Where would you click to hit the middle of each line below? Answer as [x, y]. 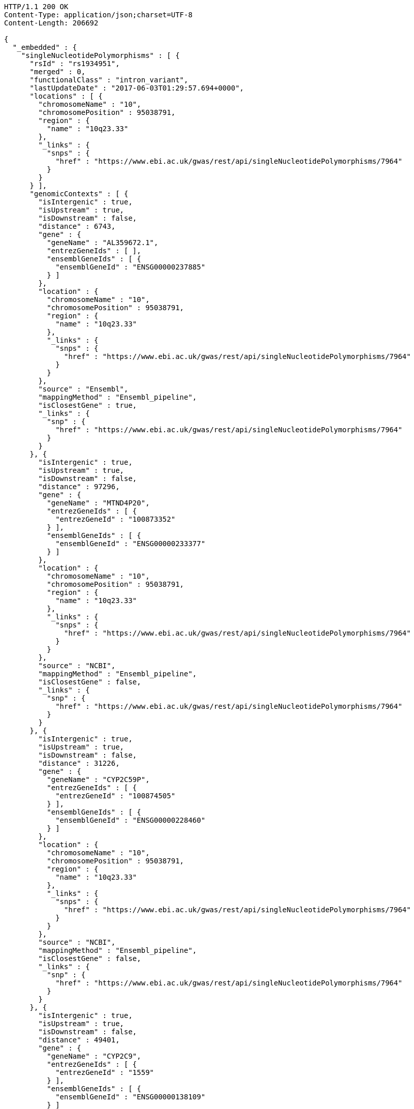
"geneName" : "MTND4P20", [98, 503]
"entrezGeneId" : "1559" [105, 1072]
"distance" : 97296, [79, 487]
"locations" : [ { [66, 96]
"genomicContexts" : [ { [79, 194]
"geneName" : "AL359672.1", [103, 243]
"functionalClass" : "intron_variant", [109, 80]
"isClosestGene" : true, [88, 405]
